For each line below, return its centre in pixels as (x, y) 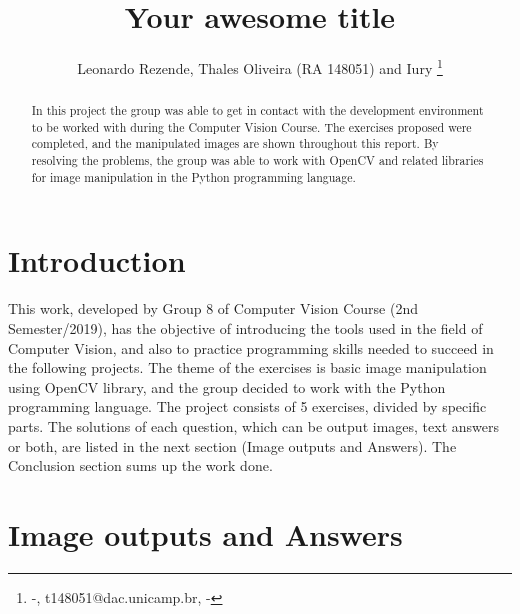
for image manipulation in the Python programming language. (193, 176)
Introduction (97, 260)
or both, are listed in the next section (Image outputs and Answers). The (232, 445)
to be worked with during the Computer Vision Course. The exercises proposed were (251, 126)
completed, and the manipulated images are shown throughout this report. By (235, 143)
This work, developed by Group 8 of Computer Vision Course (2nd (213, 308)
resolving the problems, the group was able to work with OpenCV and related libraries (257, 160)
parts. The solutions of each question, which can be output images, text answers (253, 425)
